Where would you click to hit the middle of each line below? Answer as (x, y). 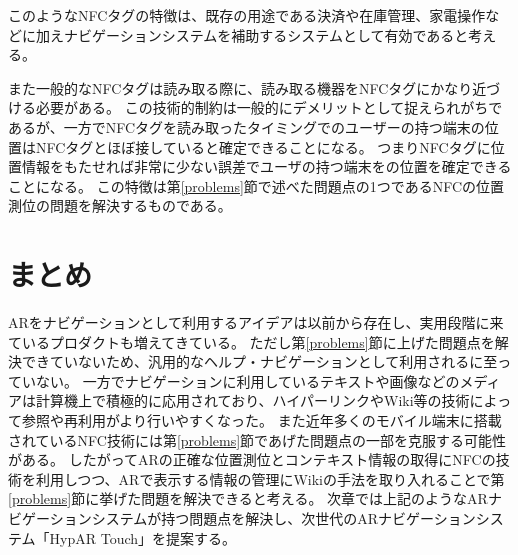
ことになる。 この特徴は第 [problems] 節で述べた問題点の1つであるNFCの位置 (256, 185)
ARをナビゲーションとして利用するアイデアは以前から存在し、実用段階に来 (256, 322)
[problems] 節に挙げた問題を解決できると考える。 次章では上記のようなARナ (255, 498)
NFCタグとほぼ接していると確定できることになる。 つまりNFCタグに (263, 146)
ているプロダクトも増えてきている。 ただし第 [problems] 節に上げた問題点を (251, 341)
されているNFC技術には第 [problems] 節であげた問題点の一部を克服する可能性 (257, 439)
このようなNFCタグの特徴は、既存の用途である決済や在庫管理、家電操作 (247, 15)
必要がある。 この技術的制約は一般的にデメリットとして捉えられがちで (269, 107)
